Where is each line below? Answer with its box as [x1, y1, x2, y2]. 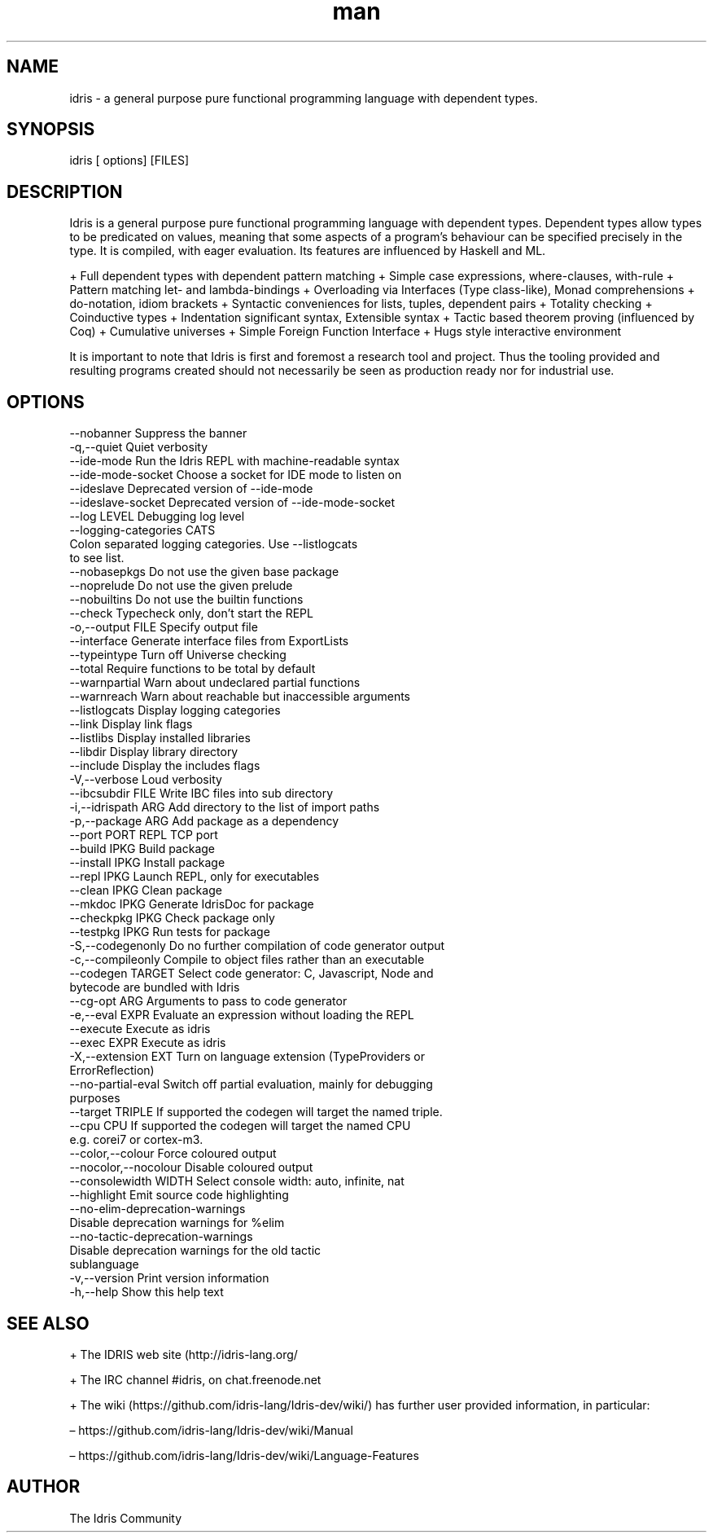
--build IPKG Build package [69, 842, 216, 856]
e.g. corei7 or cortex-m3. [69, 1132, 203, 1147]
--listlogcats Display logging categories [69, 703, 281, 718]
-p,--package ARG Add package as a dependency [69, 814, 339, 829]
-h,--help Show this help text [69, 1285, 224, 1299]
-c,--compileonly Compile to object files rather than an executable [69, 952, 425, 967]
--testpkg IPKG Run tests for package [69, 925, 270, 939]
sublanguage [69, 1257, 139, 1272]
